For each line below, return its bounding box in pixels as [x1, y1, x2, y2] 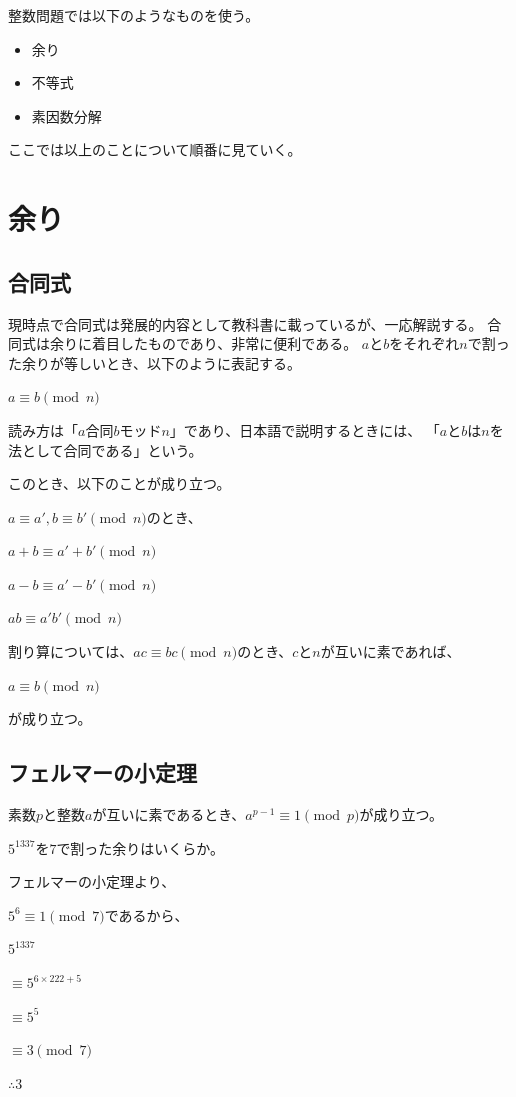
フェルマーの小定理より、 [8, 871, 176, 892]
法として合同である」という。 [8, 439, 203, 460]
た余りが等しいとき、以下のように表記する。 [8, 352, 302, 373]
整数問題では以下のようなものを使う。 [8, 5, 260, 25]
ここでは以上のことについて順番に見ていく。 [8, 139, 302, 160]
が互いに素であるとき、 [92, 804, 246, 825]
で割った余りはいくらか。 [56, 837, 225, 858]
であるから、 [104, 904, 189, 925]
